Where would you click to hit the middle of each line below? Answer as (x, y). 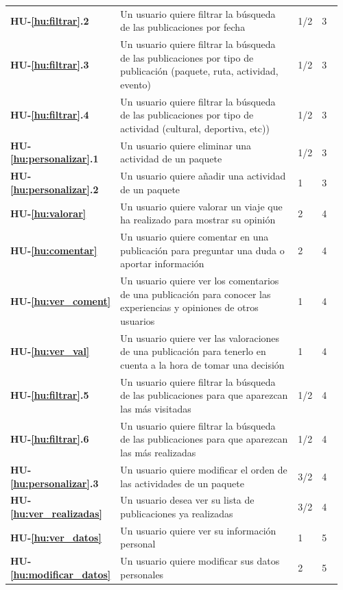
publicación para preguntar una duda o (202, 250)
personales (142, 574)
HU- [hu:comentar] (54, 250)
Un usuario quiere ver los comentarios (200, 281)
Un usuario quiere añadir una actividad (203, 176)
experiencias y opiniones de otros (189, 307)
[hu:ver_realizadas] (56, 513)
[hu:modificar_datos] (61, 574)
